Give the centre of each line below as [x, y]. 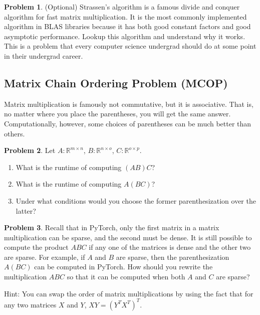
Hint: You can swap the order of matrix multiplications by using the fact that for [129, 293]
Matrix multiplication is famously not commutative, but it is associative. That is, [129, 104]
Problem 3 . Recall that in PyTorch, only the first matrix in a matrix [112, 227]
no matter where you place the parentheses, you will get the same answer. [117, 114]
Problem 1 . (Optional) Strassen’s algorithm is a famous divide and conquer [122, 7]
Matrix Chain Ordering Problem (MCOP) [116, 83]
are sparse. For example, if [45, 257]
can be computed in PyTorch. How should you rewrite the [123, 267]
